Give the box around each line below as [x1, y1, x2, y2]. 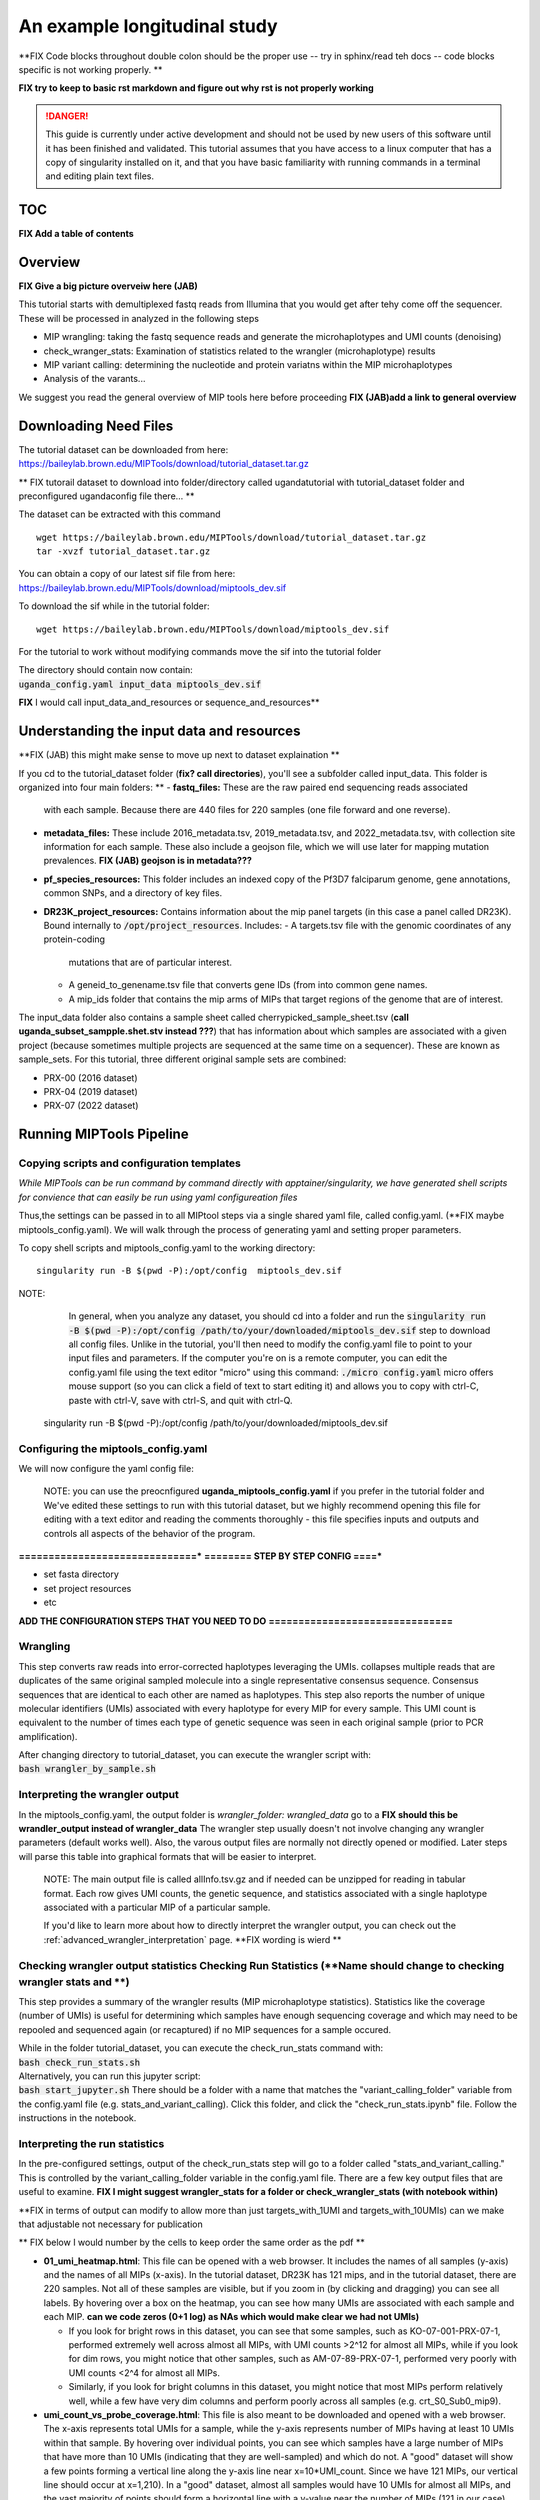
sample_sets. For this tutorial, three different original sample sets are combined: [18, 1053, 347, 1065]
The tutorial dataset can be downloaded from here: [18, 443, 229, 455]
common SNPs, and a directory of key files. [43, 887, 223, 899]
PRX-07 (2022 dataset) [43, 1100, 139, 1112]
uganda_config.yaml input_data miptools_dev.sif [18, 678, 262, 690]
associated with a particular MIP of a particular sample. [43, 1901, 271, 1913]
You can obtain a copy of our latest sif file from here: [18, 568, 236, 580]
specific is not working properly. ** [18, 63, 163, 75]
